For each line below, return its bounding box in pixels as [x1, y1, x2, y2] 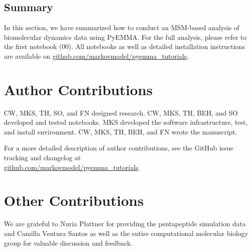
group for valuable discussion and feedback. [4, 237, 133, 248]
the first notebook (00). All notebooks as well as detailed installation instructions [4, 41, 245, 51]
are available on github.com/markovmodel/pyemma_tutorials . [4, 50, 189, 61]
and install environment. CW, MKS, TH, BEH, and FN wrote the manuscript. [4, 126, 237, 136]
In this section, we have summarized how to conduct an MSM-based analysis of [4, 22, 239, 33]
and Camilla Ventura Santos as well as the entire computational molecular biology [4, 228, 248, 238]
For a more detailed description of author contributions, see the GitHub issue [4, 143, 234, 153]
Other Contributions [4, 190, 144, 210]
